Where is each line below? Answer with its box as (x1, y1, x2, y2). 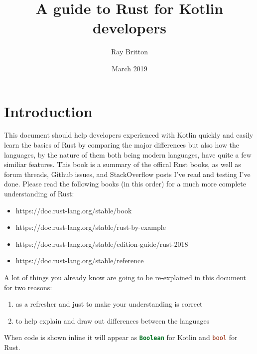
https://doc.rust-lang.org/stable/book (15, 205, 132, 215)
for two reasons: (4, 282, 52, 292)
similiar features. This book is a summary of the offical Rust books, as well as (4, 159, 241, 170)
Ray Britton (111, 46, 148, 57)
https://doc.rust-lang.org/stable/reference (15, 255, 144, 266)
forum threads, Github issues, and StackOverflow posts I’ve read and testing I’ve (4, 169, 251, 179)
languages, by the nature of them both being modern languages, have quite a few (4, 149, 252, 160)
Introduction (4, 101, 93, 121)
